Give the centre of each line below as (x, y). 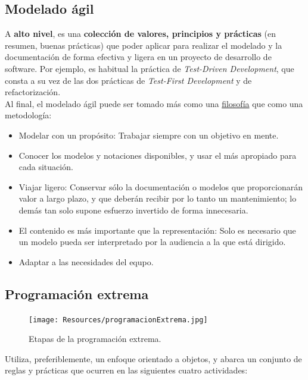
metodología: (28, 115)
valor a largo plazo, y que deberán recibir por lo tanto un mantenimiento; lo (158, 198)
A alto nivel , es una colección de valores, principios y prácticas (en (141, 34)
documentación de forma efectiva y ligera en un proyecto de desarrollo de (138, 57)
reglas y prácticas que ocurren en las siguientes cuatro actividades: (126, 370)
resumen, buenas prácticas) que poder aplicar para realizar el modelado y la (144, 45)
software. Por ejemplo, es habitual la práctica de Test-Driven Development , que (150, 68)
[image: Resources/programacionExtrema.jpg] (118, 320)
